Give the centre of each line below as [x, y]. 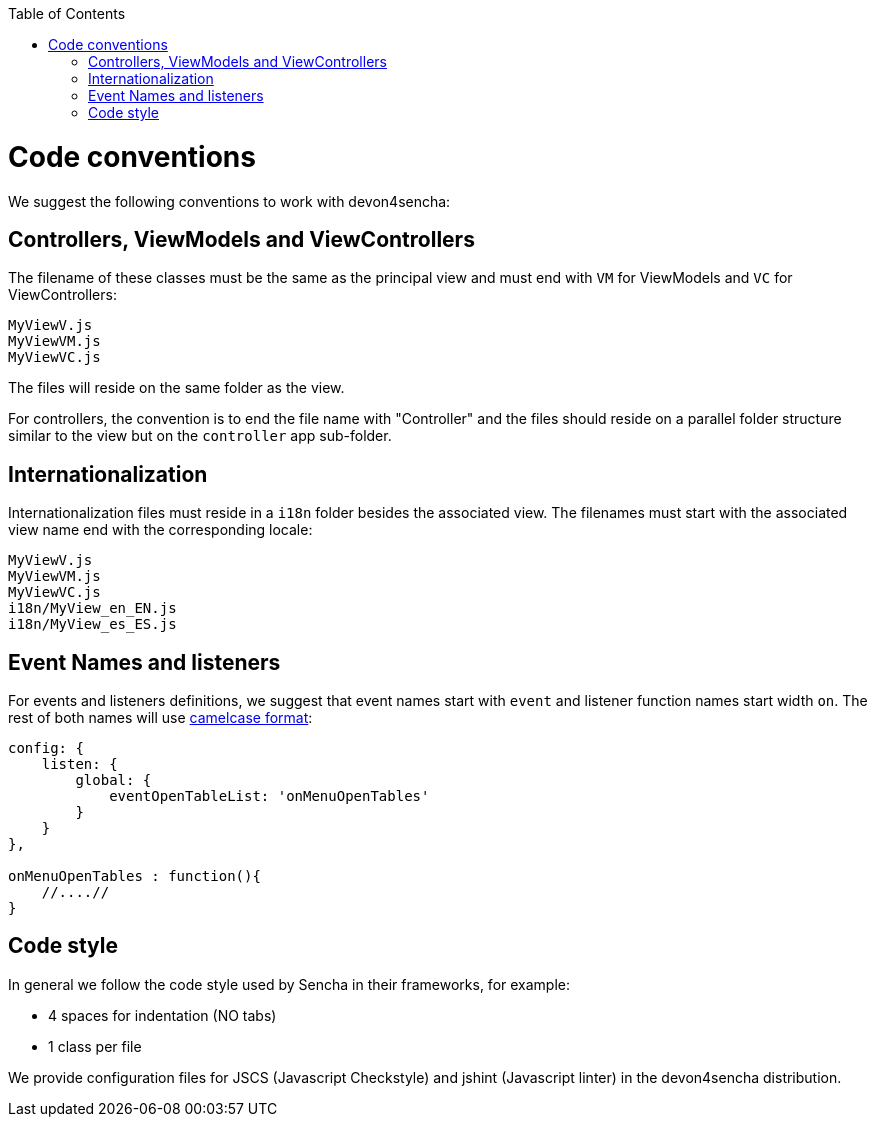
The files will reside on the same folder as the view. [176, 388]
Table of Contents [67, 13]
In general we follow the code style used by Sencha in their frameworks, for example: [289, 984]
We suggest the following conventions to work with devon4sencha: [229, 201]
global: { [113, 780]
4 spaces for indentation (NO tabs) [162, 1015]
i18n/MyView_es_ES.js [92, 624]
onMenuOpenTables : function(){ [134, 876]
